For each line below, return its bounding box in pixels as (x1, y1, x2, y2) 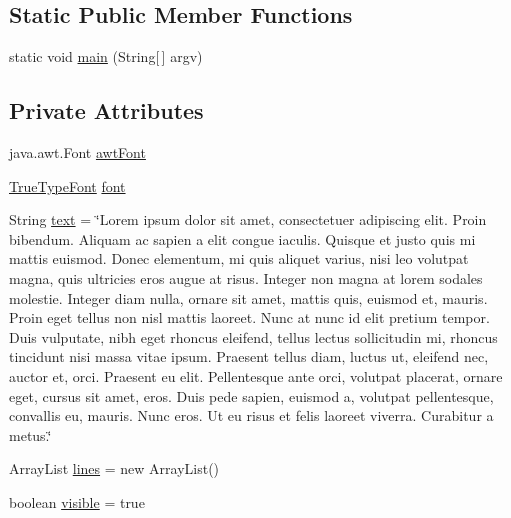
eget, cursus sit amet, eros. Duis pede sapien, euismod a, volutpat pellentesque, (9, 385, 494, 406)
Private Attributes (9, 95, 204, 126)
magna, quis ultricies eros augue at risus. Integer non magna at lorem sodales (9, 267, 483, 288)
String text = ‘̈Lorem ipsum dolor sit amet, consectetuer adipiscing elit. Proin (9, 209, 487, 230)
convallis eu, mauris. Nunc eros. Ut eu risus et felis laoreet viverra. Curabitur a (9, 405, 494, 426)
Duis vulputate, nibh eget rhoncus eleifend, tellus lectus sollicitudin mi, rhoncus (9, 326, 498, 347)
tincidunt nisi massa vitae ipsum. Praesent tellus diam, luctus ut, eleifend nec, (9, 346, 489, 367)
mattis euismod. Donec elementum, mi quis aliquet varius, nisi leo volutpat (9, 248, 469, 269)
